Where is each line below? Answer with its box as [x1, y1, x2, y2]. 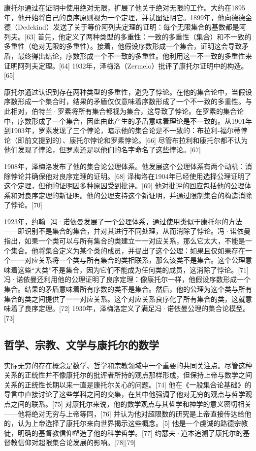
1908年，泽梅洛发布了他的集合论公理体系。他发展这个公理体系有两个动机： [4, 161, 245, 171]
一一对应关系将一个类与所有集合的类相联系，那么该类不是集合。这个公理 [10, 255, 245, 265]
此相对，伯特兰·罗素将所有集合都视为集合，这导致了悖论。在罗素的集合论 [4, 105, 244, 116]
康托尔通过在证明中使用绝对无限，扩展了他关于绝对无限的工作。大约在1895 [4, 2, 245, 12]
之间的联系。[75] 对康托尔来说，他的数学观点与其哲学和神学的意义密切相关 [10, 398, 252, 409]
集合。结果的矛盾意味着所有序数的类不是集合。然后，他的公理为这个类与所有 [4, 284, 252, 294]
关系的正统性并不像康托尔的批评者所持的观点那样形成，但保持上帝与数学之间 [4, 370, 252, 380]
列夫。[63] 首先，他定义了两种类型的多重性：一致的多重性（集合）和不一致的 [4, 31, 252, 41]
